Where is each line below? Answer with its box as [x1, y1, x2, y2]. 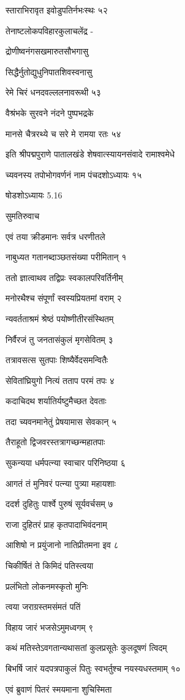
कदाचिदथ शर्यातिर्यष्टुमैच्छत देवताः [6, 394, 107, 407]
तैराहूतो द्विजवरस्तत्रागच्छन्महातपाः [6, 435, 105, 448]
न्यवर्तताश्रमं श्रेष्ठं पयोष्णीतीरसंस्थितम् [6, 312, 114, 325]
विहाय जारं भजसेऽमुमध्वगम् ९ [6, 620, 94, 633]
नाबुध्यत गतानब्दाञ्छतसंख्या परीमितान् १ [6, 250, 127, 263]
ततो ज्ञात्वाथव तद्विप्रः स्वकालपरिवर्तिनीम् [6, 271, 123, 284]
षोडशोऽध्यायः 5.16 [6, 189, 62, 201]
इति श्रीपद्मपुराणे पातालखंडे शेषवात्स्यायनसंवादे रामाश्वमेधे [6, 148, 175, 160]
